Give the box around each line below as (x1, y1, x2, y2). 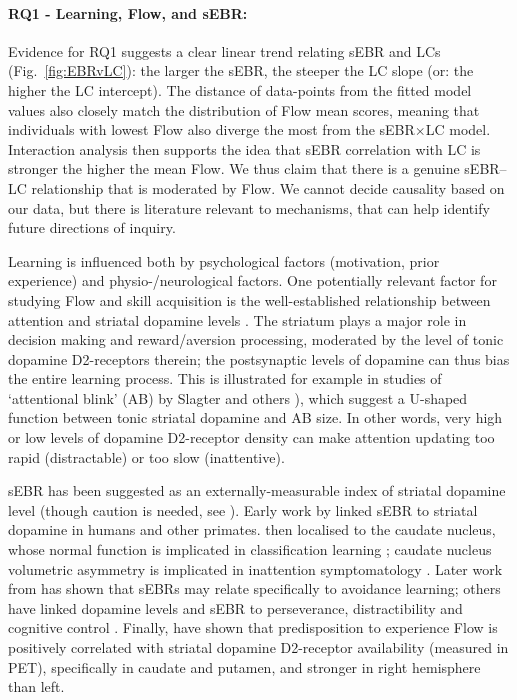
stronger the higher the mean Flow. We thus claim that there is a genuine (8, 158, 460, 179)
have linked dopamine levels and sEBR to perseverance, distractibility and (8, 597, 463, 618)
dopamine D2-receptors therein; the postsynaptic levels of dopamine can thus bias (8, 348, 510, 369)
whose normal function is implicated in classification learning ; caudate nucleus (8, 539, 492, 560)
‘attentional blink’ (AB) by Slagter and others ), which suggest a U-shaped (8, 387, 468, 408)
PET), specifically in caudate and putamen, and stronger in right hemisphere (8, 656, 481, 677)
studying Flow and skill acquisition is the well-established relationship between (8, 289, 491, 310)
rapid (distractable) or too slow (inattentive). (8, 446, 285, 467)
